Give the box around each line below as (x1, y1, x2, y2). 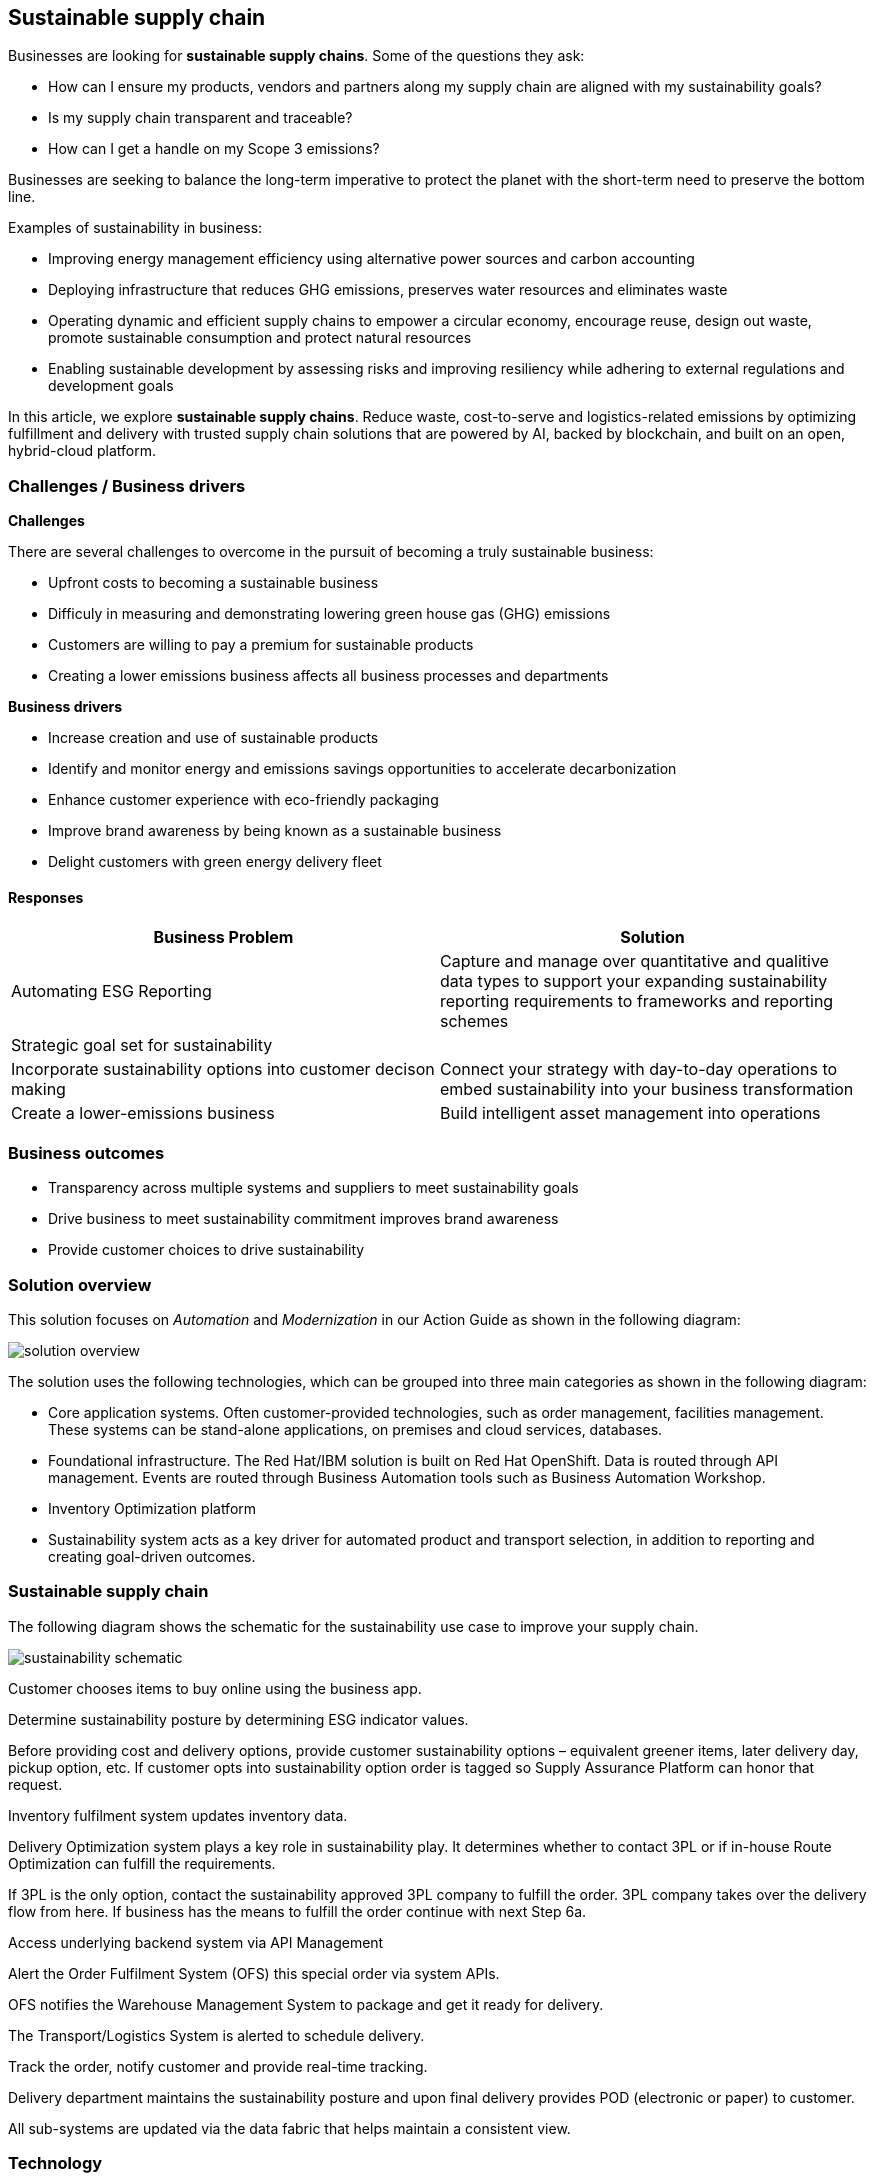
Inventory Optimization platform (48, 1499, 257, 1517)
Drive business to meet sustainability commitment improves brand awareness (48, 1210, 559, 1228)
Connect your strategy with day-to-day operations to (440, 1059, 838, 1080)
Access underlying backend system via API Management (8, 1933, 384, 1951)
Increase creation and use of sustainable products (48, 729, 379, 747)
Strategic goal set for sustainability (11, 1035, 273, 1056)
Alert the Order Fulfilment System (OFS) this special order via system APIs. (8, 1964, 500, 1982)
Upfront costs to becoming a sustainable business (48, 574, 379, 592)
